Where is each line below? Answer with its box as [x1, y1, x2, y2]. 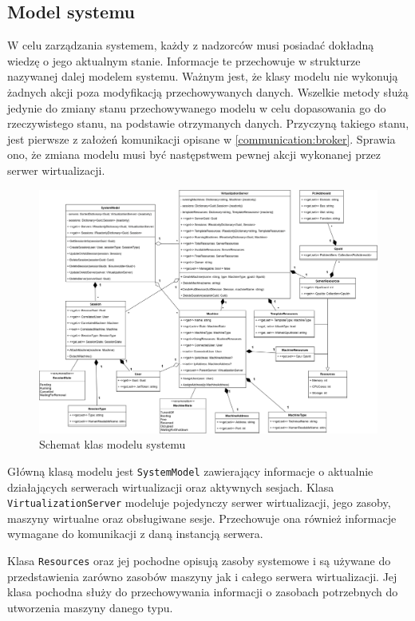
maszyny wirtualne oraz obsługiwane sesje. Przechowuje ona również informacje [7, 509, 397, 526]
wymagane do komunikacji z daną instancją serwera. [7, 525, 263, 542]
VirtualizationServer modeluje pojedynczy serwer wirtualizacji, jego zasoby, [7, 494, 391, 511]
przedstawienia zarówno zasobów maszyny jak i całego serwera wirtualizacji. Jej [7, 568, 397, 584]
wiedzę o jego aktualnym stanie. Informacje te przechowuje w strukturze [7, 52, 361, 69]
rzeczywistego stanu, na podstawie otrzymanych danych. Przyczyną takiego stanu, [7, 115, 409, 132]
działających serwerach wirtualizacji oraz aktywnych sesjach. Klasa [7, 478, 334, 495]
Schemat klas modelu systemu [39, 436, 186, 453]
